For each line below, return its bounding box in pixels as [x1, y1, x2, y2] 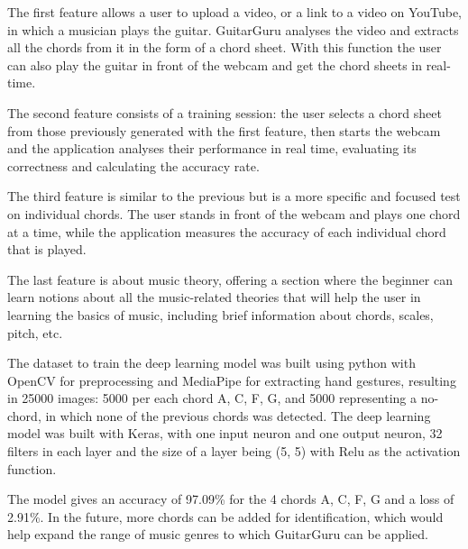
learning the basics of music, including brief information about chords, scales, [7, 305, 434, 324]
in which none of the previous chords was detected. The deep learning [45, 406, 431, 425]
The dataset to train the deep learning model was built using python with [7, 353, 416, 372]
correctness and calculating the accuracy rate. [7, 156, 260, 175]
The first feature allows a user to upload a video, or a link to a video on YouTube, [7, 3, 463, 21]
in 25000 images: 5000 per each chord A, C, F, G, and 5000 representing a [7, 389, 418, 407]
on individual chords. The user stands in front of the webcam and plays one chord [7, 204, 461, 223]
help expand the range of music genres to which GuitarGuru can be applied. [7, 525, 428, 544]
